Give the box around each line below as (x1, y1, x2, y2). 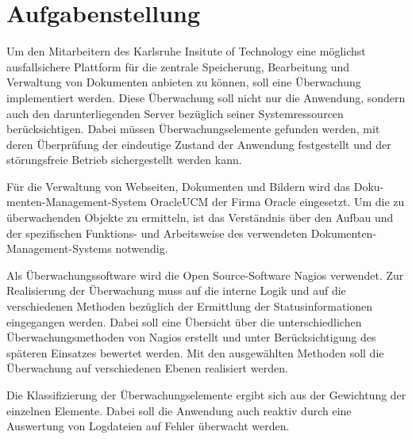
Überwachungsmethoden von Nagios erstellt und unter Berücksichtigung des (6, 329, 376, 345)
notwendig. (115, 240, 168, 257)
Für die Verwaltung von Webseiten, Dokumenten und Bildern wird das (6, 178, 351, 194)
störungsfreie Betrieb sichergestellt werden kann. (6, 151, 242, 168)
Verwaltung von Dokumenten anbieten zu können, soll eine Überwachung (6, 74, 361, 90)
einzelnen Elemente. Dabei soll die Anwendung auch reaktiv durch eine (6, 402, 352, 418)
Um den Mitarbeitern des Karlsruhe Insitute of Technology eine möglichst (6, 43, 366, 59)
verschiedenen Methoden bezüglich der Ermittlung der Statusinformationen (6, 298, 373, 315)
